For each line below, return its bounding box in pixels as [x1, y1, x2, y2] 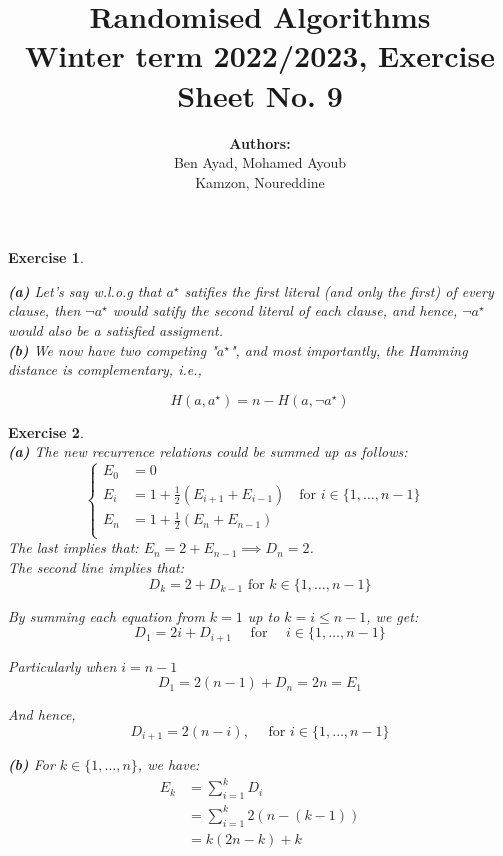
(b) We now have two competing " [8, 339, 217, 360]
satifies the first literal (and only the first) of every [184, 280, 494, 301]
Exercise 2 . [8, 421, 84, 442]
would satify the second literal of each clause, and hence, [112, 300, 458, 321]
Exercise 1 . [8, 247, 84, 268]
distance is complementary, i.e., [8, 359, 202, 380]
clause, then [8, 300, 81, 321]
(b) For [8, 754, 55, 775]
